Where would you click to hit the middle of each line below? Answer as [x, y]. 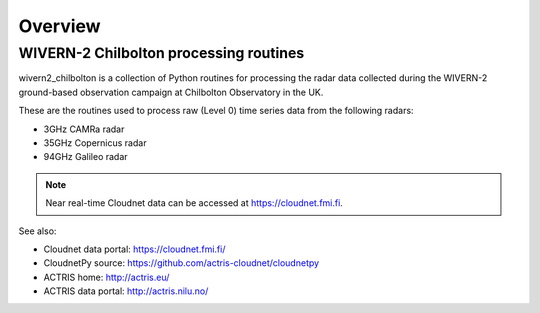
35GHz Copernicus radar [95, 142]
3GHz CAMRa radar [84, 129]
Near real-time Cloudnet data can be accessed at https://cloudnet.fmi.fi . [194, 203]
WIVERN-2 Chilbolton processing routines [161, 53]
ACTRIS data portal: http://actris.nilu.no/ [126, 291]
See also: [37, 231]
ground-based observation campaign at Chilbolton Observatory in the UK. [171, 92]
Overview [59, 26]
